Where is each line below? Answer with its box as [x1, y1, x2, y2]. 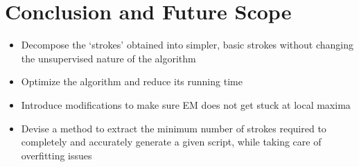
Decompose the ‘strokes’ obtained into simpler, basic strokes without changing [21, 37, 353, 52]
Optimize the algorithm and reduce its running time [21, 74, 243, 89]
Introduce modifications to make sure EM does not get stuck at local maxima [21, 97, 351, 112]
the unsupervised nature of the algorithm [21, 51, 196, 65]
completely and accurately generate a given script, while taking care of [21, 134, 322, 149]
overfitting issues [21, 148, 92, 162]
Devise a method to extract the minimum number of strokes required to [21, 121, 326, 135]
